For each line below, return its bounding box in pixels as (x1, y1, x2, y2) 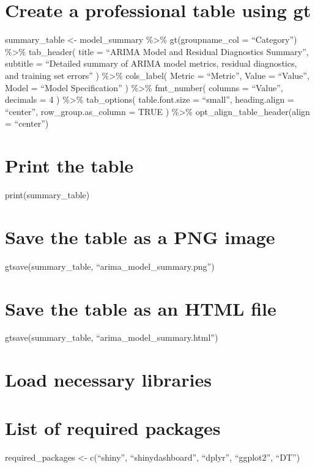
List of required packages (5, 415, 221, 440)
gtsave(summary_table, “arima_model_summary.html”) (5, 331, 218, 344)
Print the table (5, 153, 134, 178)
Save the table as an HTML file (5, 295, 276, 321)
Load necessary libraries (5, 367, 212, 392)
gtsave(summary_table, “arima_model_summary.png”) (5, 259, 215, 272)
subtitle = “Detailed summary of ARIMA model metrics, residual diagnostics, (5, 57, 297, 70)
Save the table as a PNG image (5, 224, 275, 249)
